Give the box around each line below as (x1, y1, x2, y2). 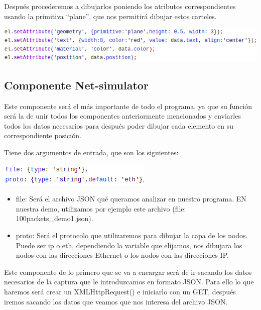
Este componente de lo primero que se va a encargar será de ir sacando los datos (4, 266, 252, 277)
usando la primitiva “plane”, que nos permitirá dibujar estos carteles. (4, 11, 217, 21)
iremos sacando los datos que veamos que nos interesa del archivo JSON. (4, 296, 228, 306)
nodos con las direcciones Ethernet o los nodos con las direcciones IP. (16, 250, 229, 260)
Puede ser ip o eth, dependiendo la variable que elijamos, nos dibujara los (16, 240, 242, 250)
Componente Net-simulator (4, 77, 149, 92)
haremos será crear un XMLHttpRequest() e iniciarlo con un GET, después (4, 286, 236, 296)
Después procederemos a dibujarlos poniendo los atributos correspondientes (4, 1, 236, 11)
